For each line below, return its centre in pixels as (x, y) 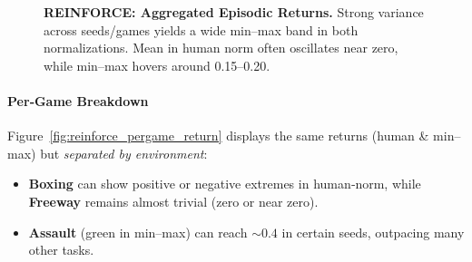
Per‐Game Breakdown (78, 100)
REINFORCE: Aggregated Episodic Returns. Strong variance (234, 12)
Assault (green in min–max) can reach (138, 232)
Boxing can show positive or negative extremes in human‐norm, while (225, 184)
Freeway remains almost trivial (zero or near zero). (173, 201)
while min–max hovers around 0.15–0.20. (157, 65)
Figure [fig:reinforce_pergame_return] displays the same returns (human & (218, 136)
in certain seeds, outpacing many (373, 232)
